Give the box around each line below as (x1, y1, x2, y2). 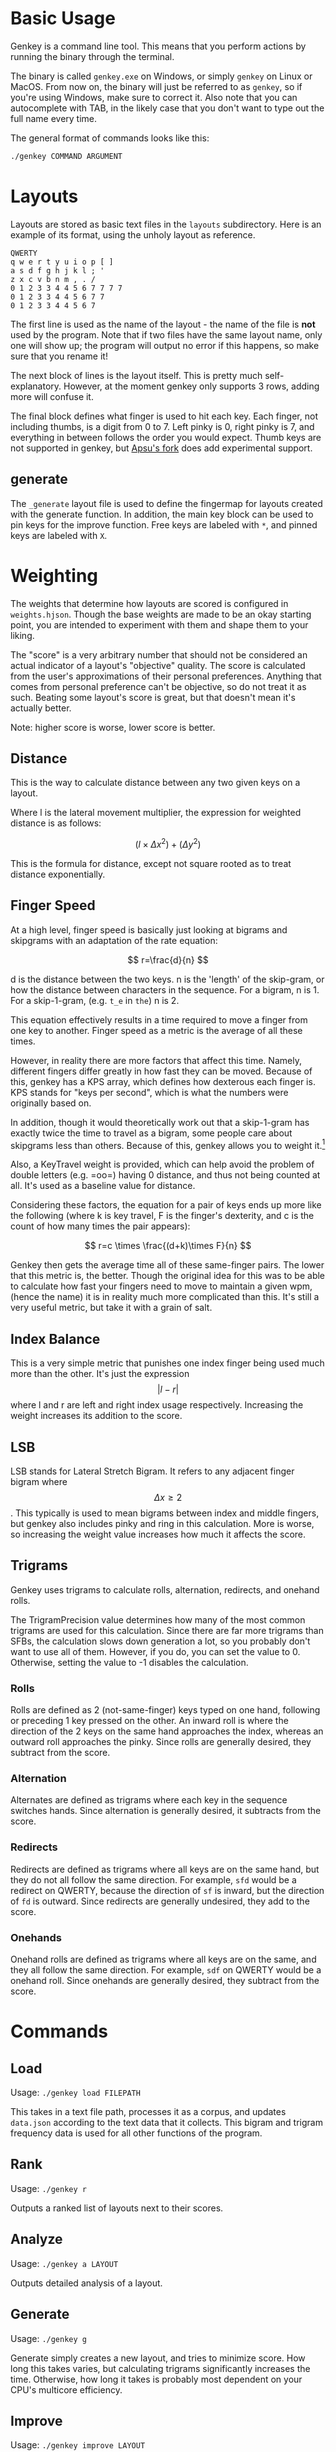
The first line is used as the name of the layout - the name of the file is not (10, 318, 316, 330)
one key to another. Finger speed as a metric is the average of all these (10, 1024, 303, 1036)
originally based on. (10, 1097, 92, 1109)
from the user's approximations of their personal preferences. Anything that (10, 670, 322, 682)
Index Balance (10, 1330, 101, 1347)
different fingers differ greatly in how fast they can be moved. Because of (10, 1065, 313, 1077)
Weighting (10, 564, 99, 587)
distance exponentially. (10, 868, 106, 880)
